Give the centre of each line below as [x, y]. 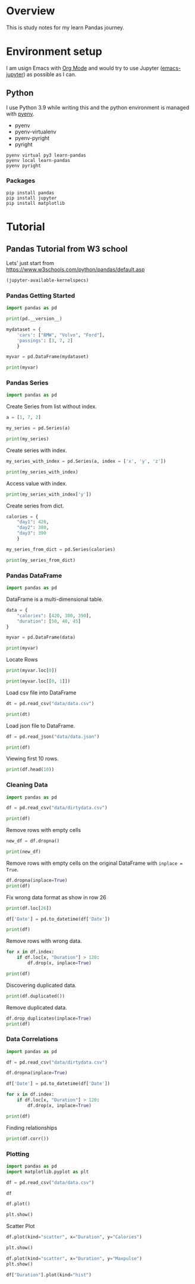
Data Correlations [32, 1039]
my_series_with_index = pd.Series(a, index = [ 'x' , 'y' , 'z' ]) [86, 461]
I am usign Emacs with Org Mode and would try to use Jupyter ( [84, 68]
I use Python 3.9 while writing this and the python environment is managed [98, 107]
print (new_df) [24, 852]
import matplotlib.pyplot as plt [48, 1171]
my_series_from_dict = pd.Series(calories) [61, 549]
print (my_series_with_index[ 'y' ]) [49, 494]
